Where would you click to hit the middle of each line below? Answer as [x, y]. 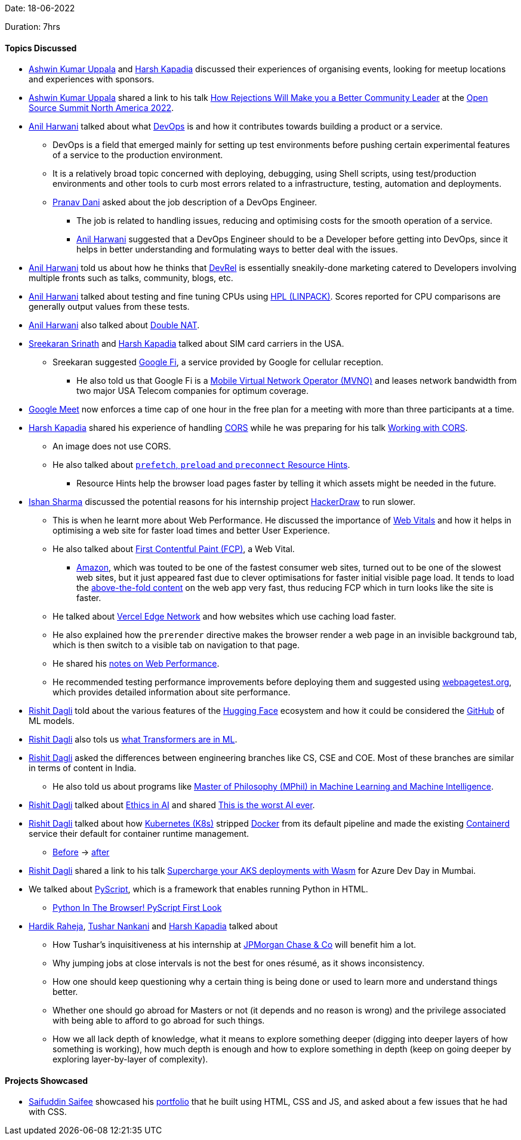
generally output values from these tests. [109, 307]
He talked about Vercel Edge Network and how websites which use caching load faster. [224, 617]
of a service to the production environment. [138, 155]
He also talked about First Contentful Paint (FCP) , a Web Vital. [174, 549]
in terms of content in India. [83, 768]
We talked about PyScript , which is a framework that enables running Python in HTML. [198, 889]
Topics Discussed [41, 48]
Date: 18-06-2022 [40, 8]
